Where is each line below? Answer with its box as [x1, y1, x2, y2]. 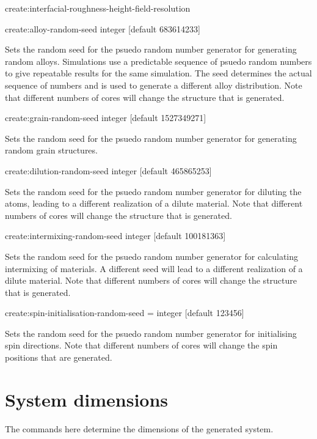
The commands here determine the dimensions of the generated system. [5, 422, 274, 435]
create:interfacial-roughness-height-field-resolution [5, 2, 191, 14]
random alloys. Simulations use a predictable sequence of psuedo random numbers [5, 54, 312, 67]
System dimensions [5, 386, 169, 411]
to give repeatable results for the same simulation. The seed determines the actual [5, 67, 312, 79]
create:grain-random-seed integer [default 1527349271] [5, 111, 206, 124]
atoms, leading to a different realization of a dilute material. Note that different [5, 197, 303, 210]
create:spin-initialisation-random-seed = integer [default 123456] [5, 306, 244, 319]
